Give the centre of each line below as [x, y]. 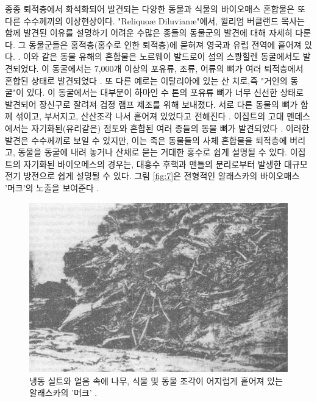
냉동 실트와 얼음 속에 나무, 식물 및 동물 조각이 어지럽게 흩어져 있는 [156, 380]
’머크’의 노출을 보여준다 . [52, 187]
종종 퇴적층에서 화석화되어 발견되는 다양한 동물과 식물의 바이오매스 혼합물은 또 [155, 9]
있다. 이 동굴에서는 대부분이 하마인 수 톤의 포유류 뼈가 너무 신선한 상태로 [165, 92]
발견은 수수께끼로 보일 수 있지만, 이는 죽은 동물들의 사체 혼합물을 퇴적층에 [146, 140]
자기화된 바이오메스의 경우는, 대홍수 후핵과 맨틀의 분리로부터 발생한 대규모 [166, 164]
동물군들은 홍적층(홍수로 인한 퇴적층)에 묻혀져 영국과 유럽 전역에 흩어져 [165, 44]
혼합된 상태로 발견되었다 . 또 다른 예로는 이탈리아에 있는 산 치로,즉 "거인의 [146, 80]
